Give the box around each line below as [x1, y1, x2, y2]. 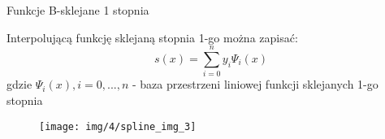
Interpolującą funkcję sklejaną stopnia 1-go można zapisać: [6, 28, 298, 46]
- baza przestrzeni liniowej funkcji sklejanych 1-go [132, 76, 379, 93]
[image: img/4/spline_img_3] [39, 120, 197, 132]
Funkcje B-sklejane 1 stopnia [6, 2, 149, 18]
